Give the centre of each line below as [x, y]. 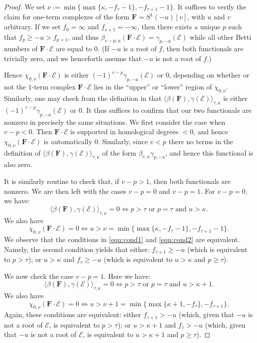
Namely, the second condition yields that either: [77, 249]
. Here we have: [127, 276]
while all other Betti [221, 37]
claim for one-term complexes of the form [67, 17]
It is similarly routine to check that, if [62, 181]
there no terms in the [201, 141]
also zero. [18, 164]
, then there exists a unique [179, 27]
